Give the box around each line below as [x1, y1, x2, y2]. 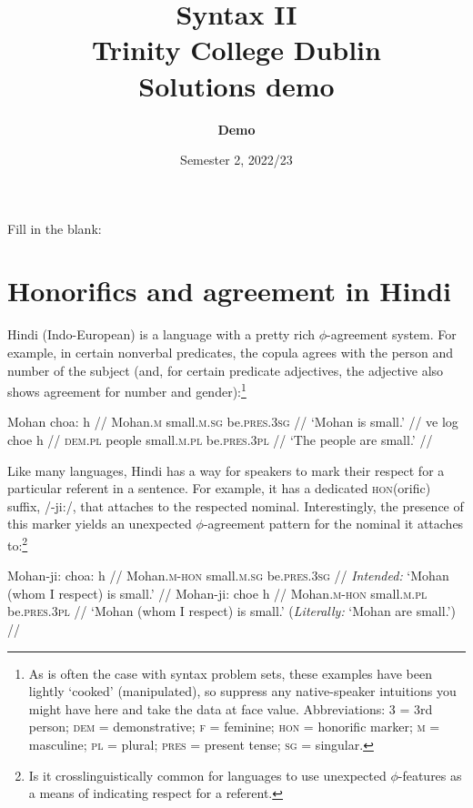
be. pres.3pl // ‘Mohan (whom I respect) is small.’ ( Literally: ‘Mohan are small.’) [7, 601, 456, 621]
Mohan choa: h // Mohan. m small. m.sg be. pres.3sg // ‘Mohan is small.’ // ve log [7, 412, 458, 431]
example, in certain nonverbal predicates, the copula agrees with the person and [7, 343, 454, 361]
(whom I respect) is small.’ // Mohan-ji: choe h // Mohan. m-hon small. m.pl [7, 583, 428, 602]
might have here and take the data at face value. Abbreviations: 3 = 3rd [28, 699, 433, 718]
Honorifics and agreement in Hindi [7, 272, 452, 309]
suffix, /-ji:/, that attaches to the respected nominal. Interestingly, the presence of [7, 496, 464, 515]
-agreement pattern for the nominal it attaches [203, 514, 464, 533]
